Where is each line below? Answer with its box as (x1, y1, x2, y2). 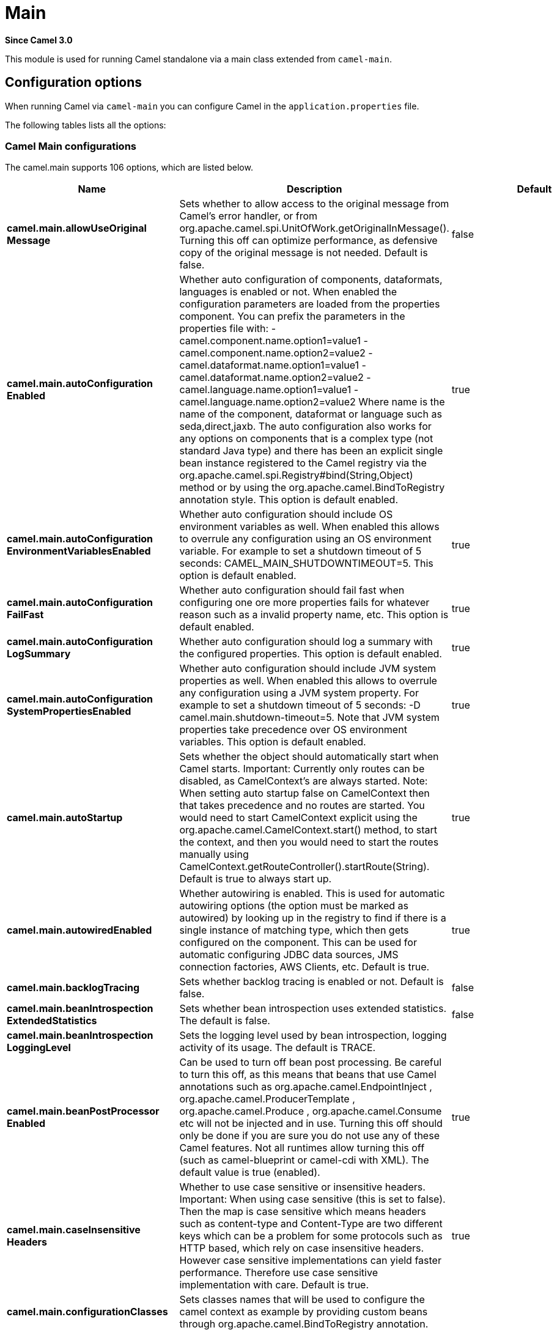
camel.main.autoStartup (7, 811, 123, 824)
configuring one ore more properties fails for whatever (179, 596, 430, 609)
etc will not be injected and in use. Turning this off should (179, 1117, 443, 1130)
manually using (179, 848, 249, 861)
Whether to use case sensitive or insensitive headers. (179, 1181, 426, 1194)
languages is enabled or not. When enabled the (179, 286, 397, 298)
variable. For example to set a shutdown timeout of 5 (179, 545, 422, 558)
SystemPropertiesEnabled (7, 705, 131, 718)
